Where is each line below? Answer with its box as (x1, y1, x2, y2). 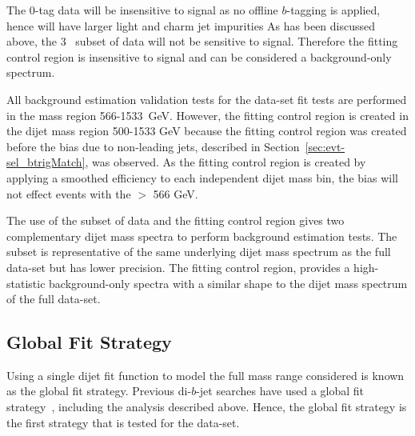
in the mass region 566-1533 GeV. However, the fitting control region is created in (6, 106, 409, 123)
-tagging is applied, (286, 2, 381, 18)
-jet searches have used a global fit (196, 382, 365, 399)
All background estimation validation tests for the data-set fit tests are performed (6, 90, 407, 107)
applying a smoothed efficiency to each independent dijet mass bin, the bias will (6, 169, 398, 186)
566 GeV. (153, 185, 198, 202)
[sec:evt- (305, 138, 345, 154)
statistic (6, 274, 46, 291)
